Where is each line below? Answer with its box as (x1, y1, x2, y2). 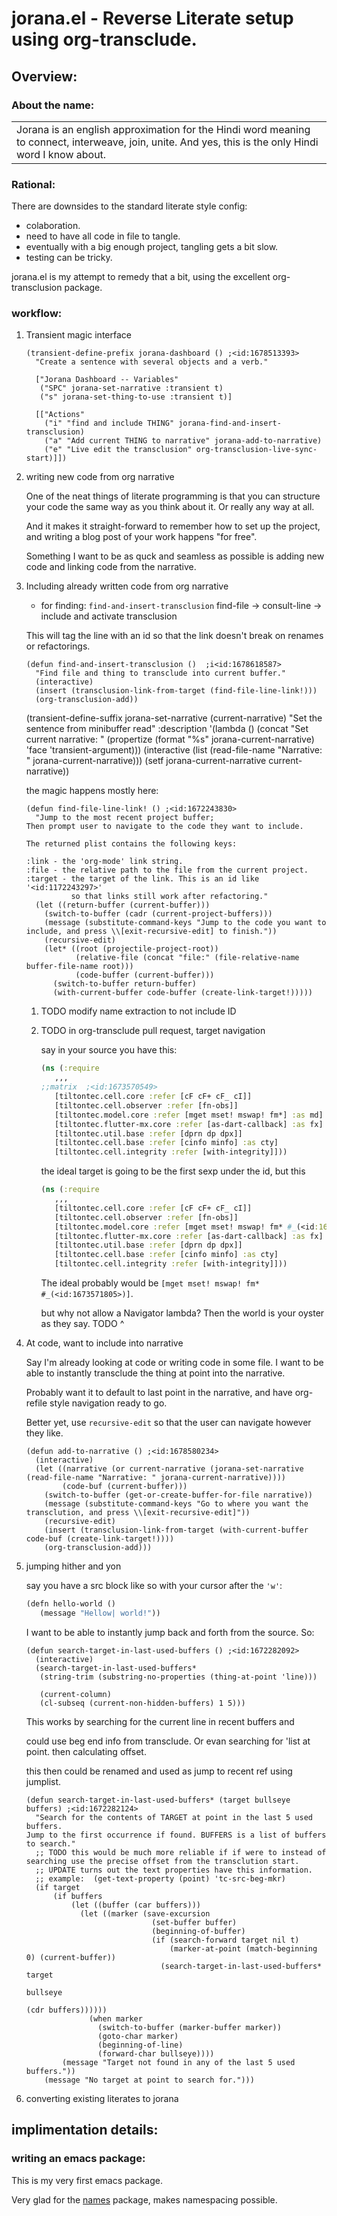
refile (25, 1397, 48, 1409)
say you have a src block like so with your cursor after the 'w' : (25, 1580, 283, 1592)
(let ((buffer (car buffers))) (70, 1900, 201, 1910)
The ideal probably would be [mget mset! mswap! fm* (40, 1277, 260, 1289)
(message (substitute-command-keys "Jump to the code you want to (44, 918, 327, 928)
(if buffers (52, 1891, 103, 1901)
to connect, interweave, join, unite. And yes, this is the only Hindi (16, 135, 319, 149)
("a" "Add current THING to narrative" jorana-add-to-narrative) (44, 436, 323, 446)
